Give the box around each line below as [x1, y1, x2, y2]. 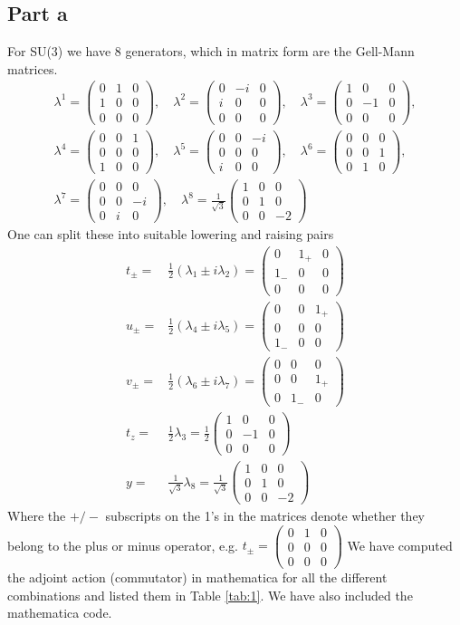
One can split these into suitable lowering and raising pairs [7, 224, 334, 243]
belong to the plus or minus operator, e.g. [7, 535, 239, 554]
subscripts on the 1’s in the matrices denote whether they [105, 506, 425, 525]
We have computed [347, 535, 453, 554]
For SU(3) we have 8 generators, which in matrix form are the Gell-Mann [7, 42, 415, 61]
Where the [7, 506, 66, 525]
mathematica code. [7, 603, 112, 622]
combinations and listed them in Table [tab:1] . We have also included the [7, 585, 413, 604]
